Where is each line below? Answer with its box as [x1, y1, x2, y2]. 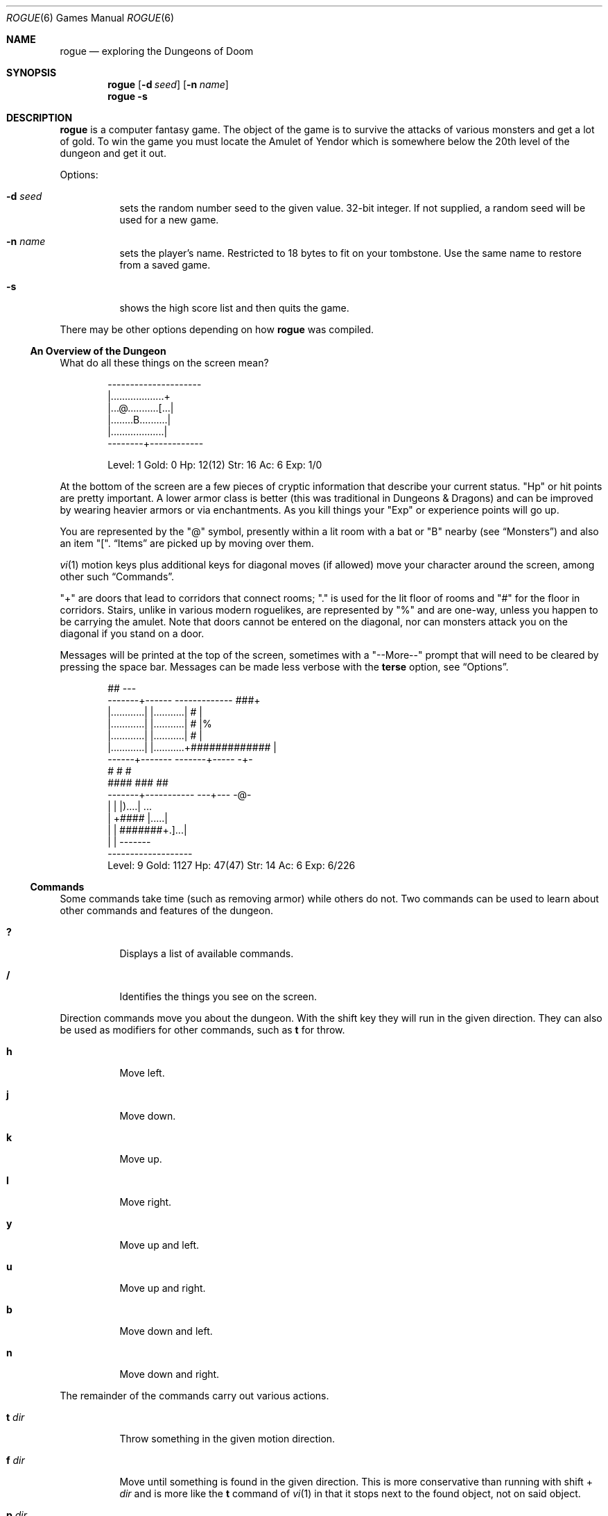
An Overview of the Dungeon [30, 345, 166, 357]
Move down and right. [119, 1368, 220, 1380]
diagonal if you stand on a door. [60, 628, 205, 639]
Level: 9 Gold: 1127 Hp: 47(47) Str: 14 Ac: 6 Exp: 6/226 [107, 859, 356, 871]
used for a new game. [119, 214, 219, 226]
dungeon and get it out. [60, 147, 166, 159]
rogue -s [107, 90, 148, 102]
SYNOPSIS [6, 67, 57, 78]
